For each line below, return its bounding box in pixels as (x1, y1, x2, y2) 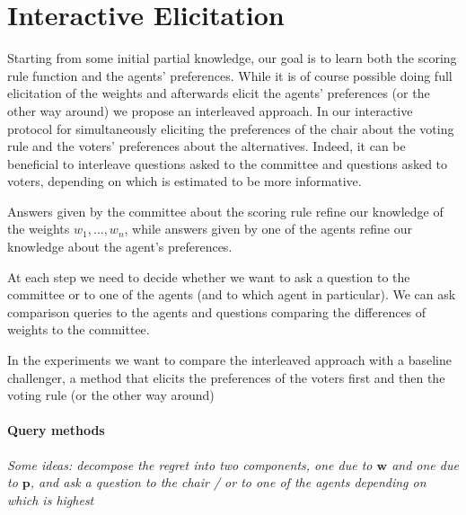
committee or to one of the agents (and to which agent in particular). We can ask (7, 285, 456, 304)
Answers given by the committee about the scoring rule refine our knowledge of (7, 201, 444, 220)
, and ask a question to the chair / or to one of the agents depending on (30, 473, 426, 492)
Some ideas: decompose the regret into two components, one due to (7, 455, 373, 474)
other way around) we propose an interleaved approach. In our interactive (7, 101, 413, 120)
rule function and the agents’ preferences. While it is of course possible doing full (7, 66, 453, 84)
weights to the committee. (7, 320, 150, 339)
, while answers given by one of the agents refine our (124, 219, 412, 238)
